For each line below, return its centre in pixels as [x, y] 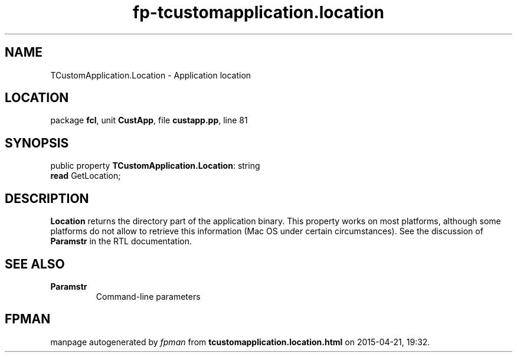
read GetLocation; [86, 176]
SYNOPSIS [37, 143]
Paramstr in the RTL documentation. [121, 241]
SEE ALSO [35, 264]
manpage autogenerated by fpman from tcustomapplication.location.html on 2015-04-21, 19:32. [240, 342]
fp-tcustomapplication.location [258, 12]
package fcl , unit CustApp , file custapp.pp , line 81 [149, 120]
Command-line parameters [148, 296]
